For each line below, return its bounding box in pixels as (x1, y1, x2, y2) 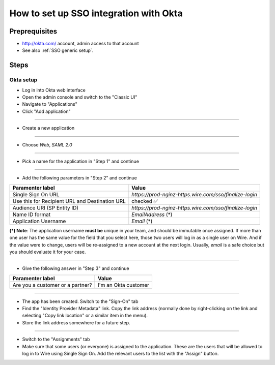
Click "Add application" (22, 108, 71, 114)
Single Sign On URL (12, 191, 60, 198)
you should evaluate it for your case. (9, 249, 86, 255)
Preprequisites (9, 27, 58, 36)
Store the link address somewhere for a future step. (22, 319, 130, 325)
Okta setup (9, 76, 38, 83)
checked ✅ (131, 197, 158, 204)
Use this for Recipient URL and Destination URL (12, 197, 126, 204)
